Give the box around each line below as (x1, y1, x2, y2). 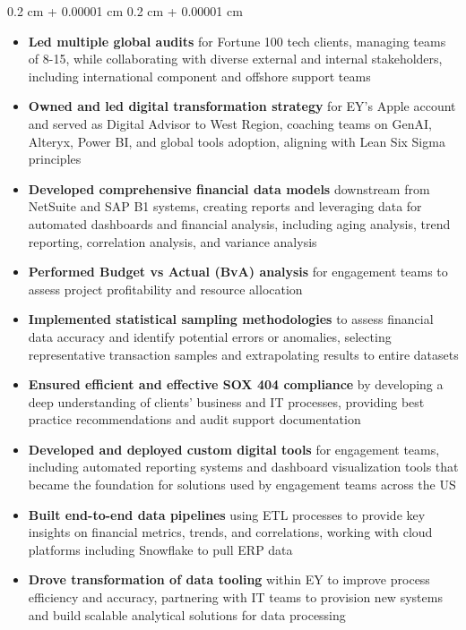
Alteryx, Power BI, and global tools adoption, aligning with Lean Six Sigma (28, 132, 445, 150)
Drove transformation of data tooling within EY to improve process (28, 570, 430, 589)
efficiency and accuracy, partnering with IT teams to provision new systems (28, 588, 443, 607)
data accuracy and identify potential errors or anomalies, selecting (28, 327, 392, 345)
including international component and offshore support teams (28, 66, 371, 85)
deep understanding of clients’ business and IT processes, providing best (28, 392, 425, 411)
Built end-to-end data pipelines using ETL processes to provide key (28, 505, 426, 524)
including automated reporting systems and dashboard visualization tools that (28, 457, 459, 476)
